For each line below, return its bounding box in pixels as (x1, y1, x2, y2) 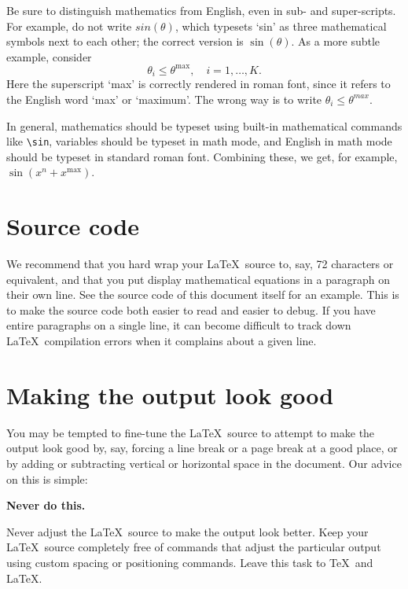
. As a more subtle (291, 33, 380, 50)
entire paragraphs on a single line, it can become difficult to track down (6, 317, 351, 333)
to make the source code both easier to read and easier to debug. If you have (6, 301, 376, 318)
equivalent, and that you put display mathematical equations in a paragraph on (6, 271, 390, 287)
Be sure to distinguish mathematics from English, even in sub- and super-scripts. (6, 2, 396, 18)
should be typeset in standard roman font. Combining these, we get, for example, (6, 148, 398, 164)
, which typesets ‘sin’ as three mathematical (175, 17, 387, 34)
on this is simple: (6, 470, 88, 487)
